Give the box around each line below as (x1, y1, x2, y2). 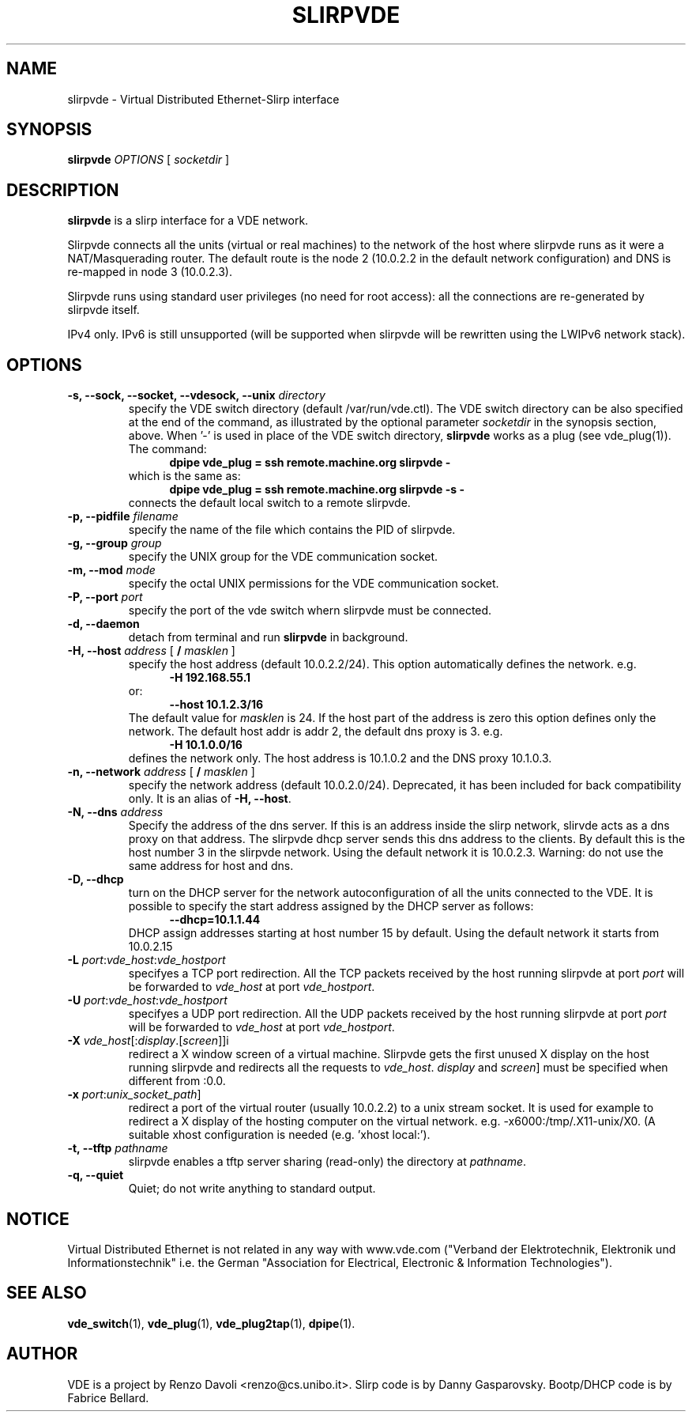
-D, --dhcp (67, 872, 124, 887)
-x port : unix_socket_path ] (67, 1087, 201, 1102)
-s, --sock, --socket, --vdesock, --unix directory (67, 388, 325, 403)
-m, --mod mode (67, 563, 156, 577)
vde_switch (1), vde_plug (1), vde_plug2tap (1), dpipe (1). (67, 1316, 355, 1330)
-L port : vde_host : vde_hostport (67, 953, 226, 967)
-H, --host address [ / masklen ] (67, 644, 235, 658)
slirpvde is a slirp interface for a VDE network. (67, 214, 309, 228)
